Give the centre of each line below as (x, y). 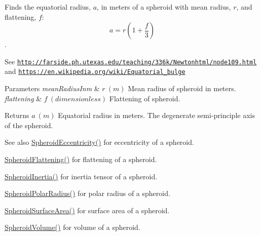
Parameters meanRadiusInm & (52, 88)
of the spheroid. (29, 125)
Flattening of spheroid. (145, 98)
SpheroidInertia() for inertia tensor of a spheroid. (81, 176)
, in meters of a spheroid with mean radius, (164, 7)
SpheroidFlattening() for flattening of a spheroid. (81, 159)
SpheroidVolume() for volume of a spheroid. (72, 227)
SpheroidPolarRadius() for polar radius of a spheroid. (87, 193)
